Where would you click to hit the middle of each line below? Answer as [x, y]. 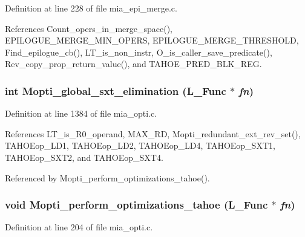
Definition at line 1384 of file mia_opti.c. [81, 113]
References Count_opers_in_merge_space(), [89, 28]
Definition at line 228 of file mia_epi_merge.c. [91, 8]
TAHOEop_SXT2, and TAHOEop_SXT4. [84, 157]
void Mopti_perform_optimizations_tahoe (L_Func [136, 205]
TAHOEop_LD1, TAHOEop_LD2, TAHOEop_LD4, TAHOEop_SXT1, [140, 145]
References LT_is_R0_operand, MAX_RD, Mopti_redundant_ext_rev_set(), [153, 133]
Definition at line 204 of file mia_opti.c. [79, 227]
